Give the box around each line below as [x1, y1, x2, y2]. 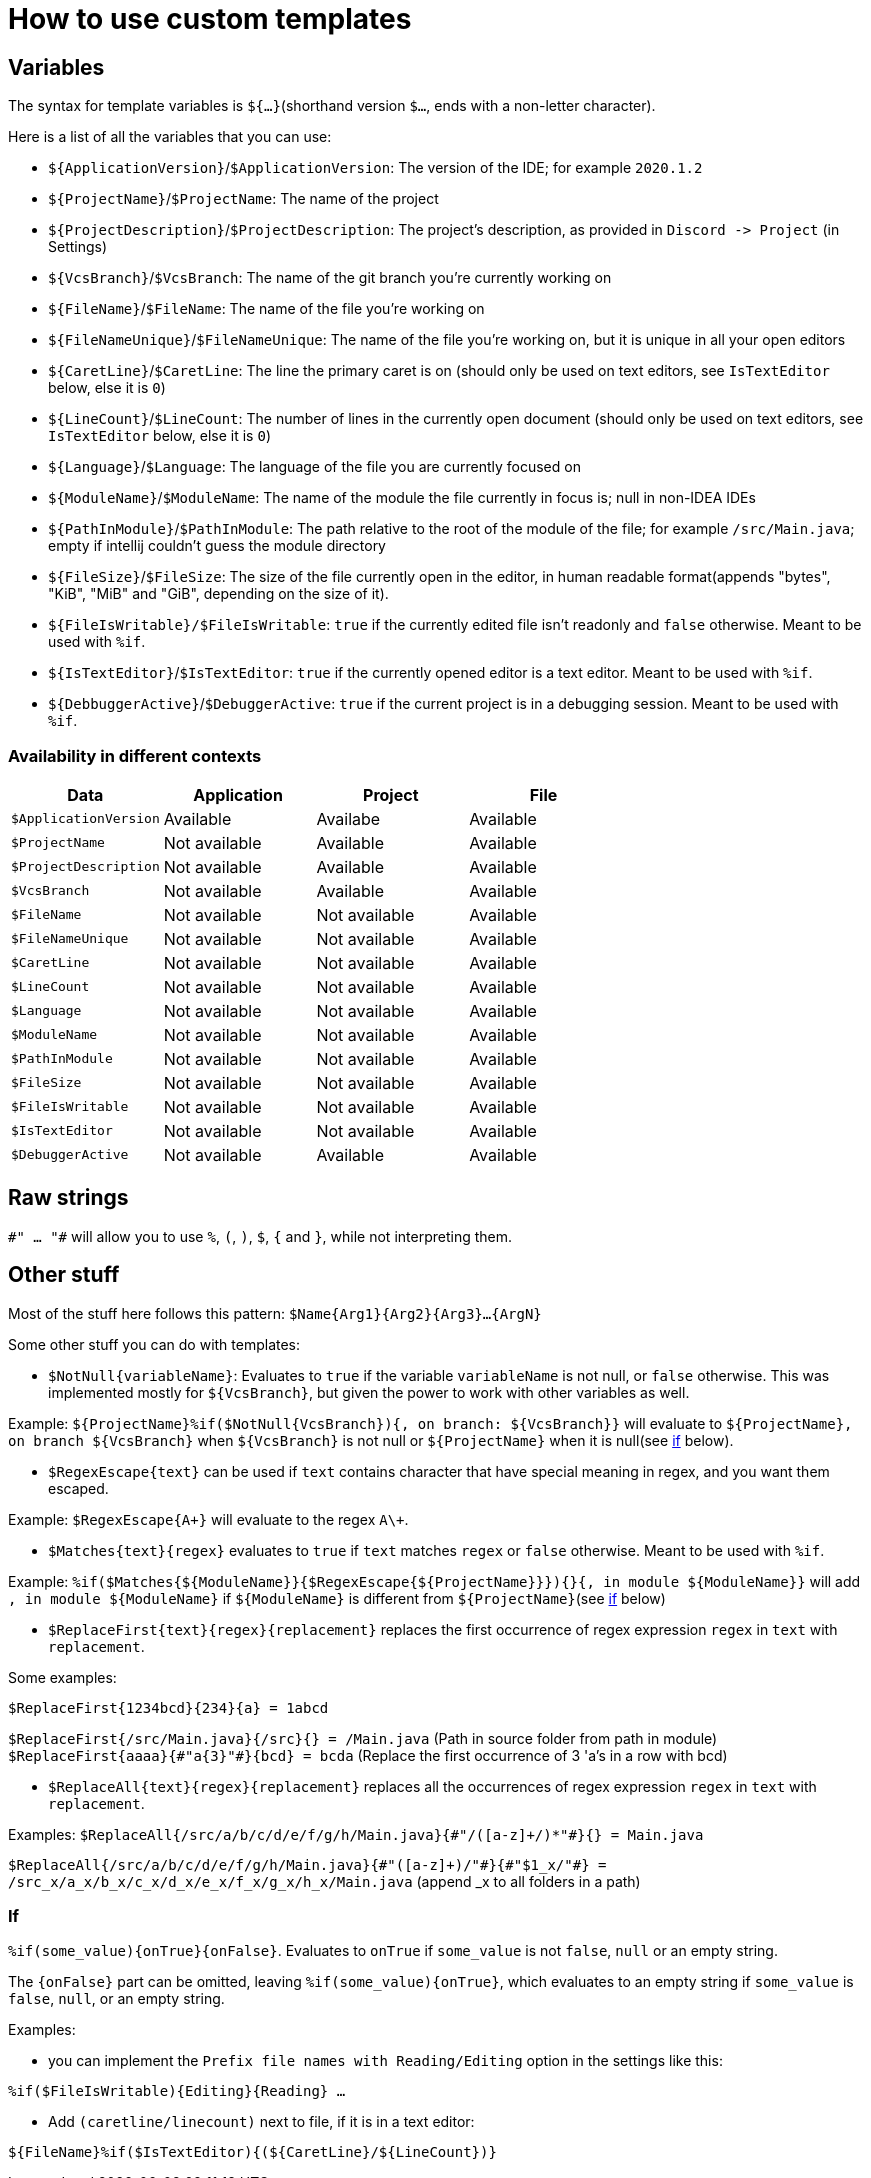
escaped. [48, 1479, 109, 1497]
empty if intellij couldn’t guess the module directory [48, 537, 386, 555]
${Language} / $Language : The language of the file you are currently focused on [48, 458, 581, 476]
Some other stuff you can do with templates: [8, 1335, 301, 1353]
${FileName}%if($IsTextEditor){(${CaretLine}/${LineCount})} [8, 2144, 497, 2161]
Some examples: [8, 1668, 117, 1686]
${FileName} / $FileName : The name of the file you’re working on [48, 300, 485, 318]
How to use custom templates [8, 2, 412, 36]
